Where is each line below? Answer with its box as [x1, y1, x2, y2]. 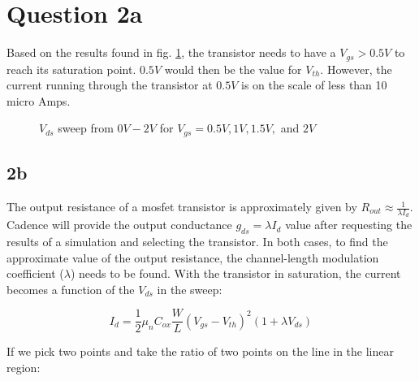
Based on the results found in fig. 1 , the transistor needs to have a [6, 44, 336, 61]
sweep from [58, 119, 114, 136]
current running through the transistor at [6, 76, 213, 93]
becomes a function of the [6, 280, 135, 297]
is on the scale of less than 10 [241, 76, 387, 93]
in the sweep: [157, 280, 222, 297]
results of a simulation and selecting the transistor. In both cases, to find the [6, 233, 388, 250]
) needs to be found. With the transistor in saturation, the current [70, 265, 401, 282]
